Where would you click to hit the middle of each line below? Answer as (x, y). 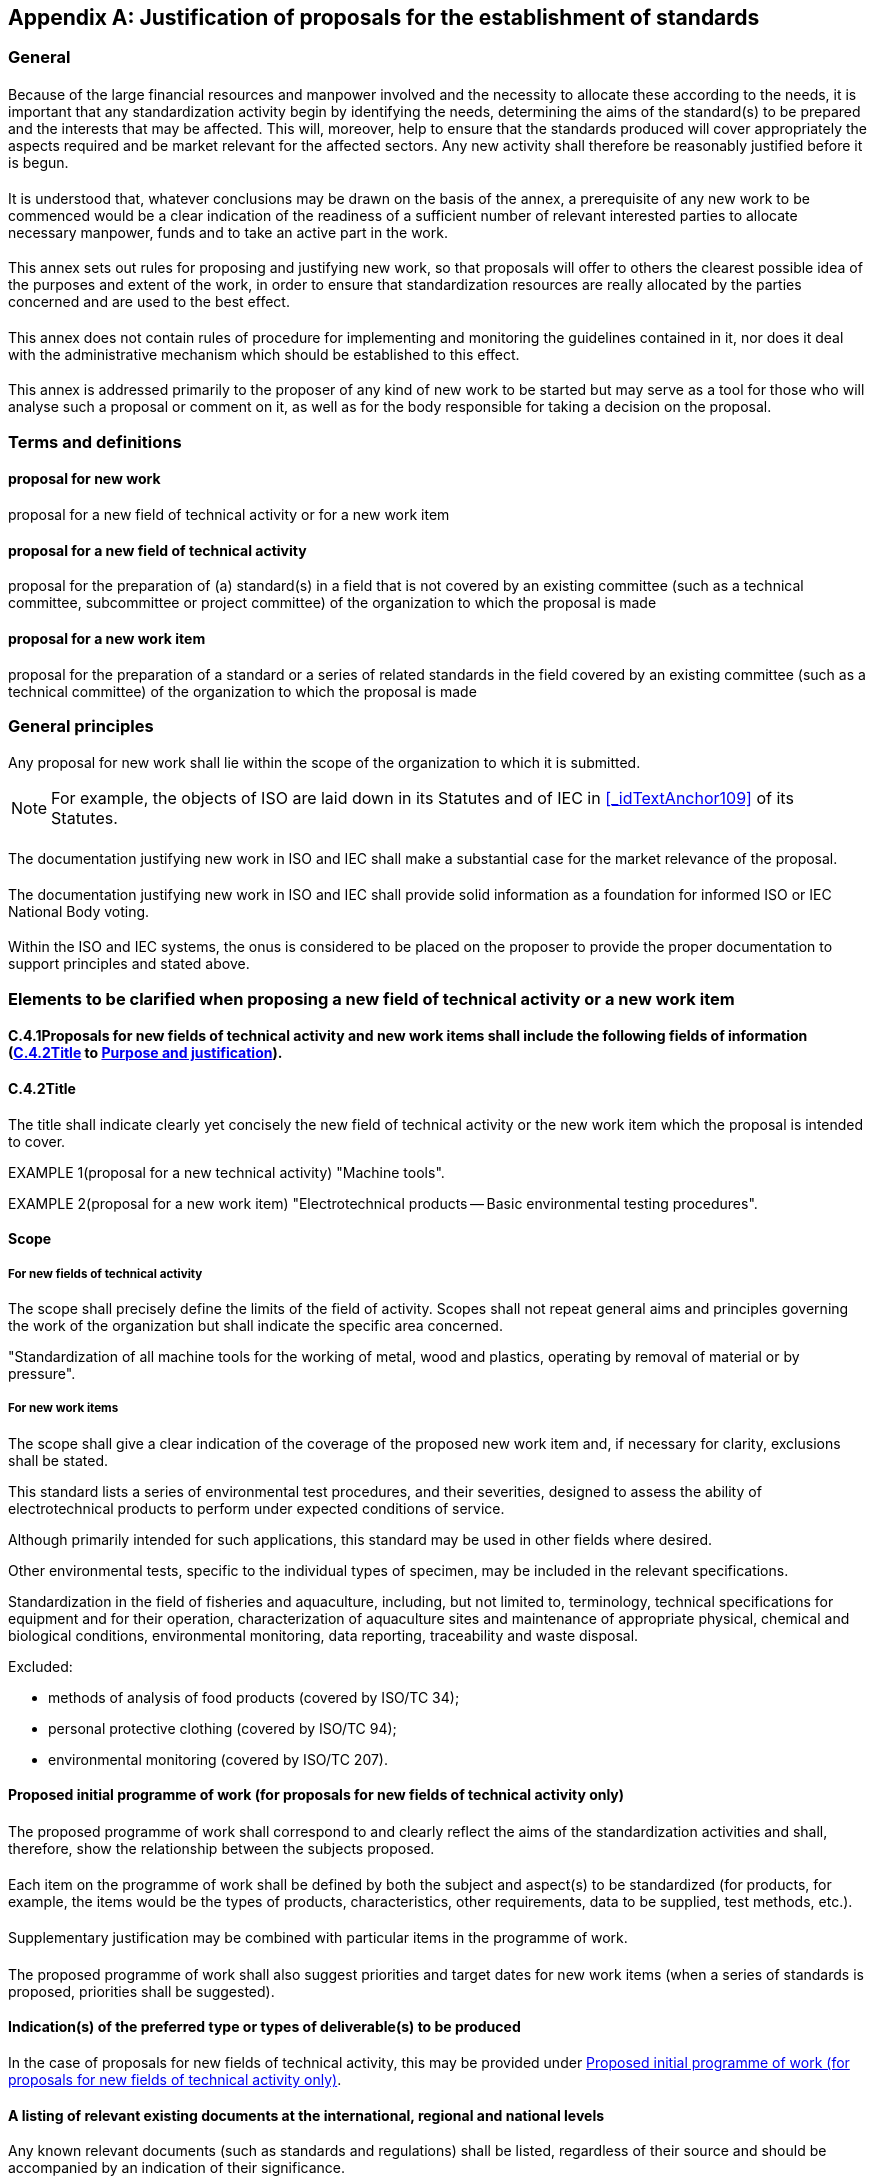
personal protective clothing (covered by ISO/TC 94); (222, 1728)
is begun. (38, 163)
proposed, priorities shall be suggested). (141, 1991)
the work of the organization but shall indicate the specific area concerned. (255, 1325)
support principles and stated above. (129, 964)
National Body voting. (79, 911)
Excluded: (40, 1666)
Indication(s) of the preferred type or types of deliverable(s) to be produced (264, 2027)
